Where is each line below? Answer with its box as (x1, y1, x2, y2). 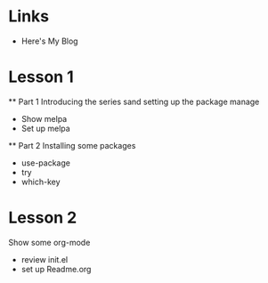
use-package (20, 158, 70, 168)
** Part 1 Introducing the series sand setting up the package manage (8, 96, 260, 107)
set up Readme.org (20, 263, 92, 274)
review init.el (20, 254, 69, 264)
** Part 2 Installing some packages (8, 140, 136, 150)
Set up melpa (20, 123, 70, 133)
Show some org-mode (8, 237, 91, 247)
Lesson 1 (8, 67, 75, 87)
